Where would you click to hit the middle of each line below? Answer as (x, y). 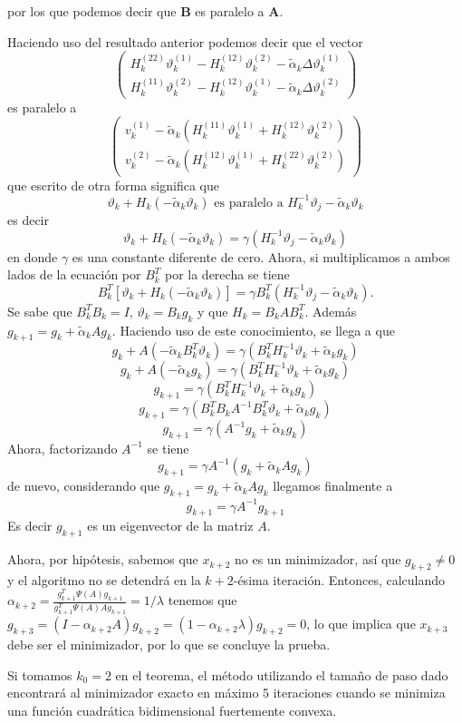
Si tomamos (40, 674)
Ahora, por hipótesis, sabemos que (103, 559)
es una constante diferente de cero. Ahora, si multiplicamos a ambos (261, 256)
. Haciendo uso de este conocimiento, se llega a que (253, 330)
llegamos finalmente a (333, 486)
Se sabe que (40, 311)
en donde (33, 256)
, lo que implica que (361, 624)
